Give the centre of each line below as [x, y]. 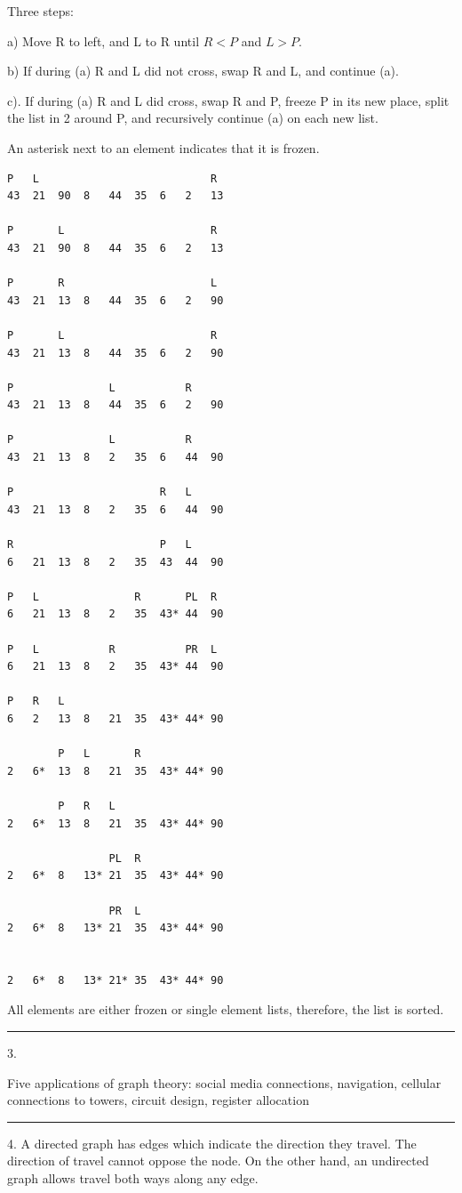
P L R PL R [112, 596]
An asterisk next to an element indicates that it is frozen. [163, 147]
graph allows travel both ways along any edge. [133, 1178]
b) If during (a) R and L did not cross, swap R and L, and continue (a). [203, 71]
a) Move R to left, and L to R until [104, 40]
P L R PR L [112, 649]
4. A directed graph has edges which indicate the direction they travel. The [212, 1143]
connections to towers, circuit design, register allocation [158, 1100]
